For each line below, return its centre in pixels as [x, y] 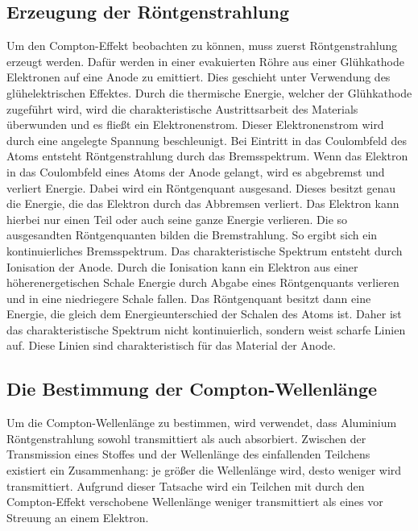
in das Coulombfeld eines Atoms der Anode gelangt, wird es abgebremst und [196, 171]
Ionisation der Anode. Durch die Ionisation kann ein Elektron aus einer [182, 266]
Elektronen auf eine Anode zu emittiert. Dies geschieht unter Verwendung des [199, 77]
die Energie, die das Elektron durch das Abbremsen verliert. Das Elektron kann [203, 203]
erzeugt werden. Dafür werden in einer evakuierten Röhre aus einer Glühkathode [206, 61]
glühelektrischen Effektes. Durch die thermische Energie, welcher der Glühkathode [209, 92]
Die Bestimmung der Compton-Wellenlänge [192, 389]
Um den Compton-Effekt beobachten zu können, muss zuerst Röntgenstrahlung [202, 46]
